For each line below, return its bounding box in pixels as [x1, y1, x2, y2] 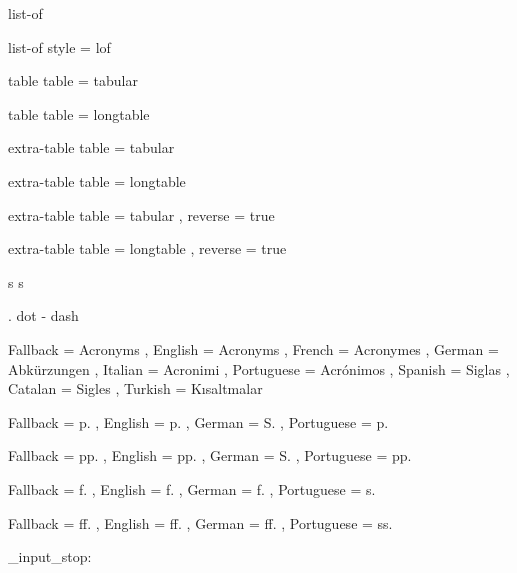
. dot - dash [8, 305, 79, 326]
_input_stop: [8, 546, 92, 567]
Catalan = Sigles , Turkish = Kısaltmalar [8, 378, 263, 399]
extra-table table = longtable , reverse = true [8, 238, 287, 259]
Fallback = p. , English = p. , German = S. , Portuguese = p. [8, 411, 389, 432]
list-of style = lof [8, 36, 111, 57]
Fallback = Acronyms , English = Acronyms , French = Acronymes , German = [8, 338, 499, 359]
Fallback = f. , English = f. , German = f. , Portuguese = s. [8, 478, 376, 499]
